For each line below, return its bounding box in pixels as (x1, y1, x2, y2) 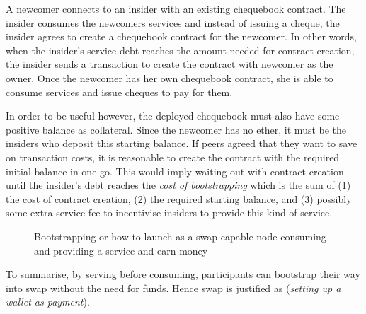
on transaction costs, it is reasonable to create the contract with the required (6, 149, 340, 164)
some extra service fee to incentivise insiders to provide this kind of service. (6, 205, 333, 220)
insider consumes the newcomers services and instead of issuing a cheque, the (6, 15, 340, 30)
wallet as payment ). (6, 294, 90, 309)
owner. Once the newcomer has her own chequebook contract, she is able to (6, 70, 333, 85)
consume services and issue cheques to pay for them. (6, 84, 233, 99)
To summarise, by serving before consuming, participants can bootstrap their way (6, 267, 360, 281)
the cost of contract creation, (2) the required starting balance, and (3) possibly (6, 191, 352, 206)
